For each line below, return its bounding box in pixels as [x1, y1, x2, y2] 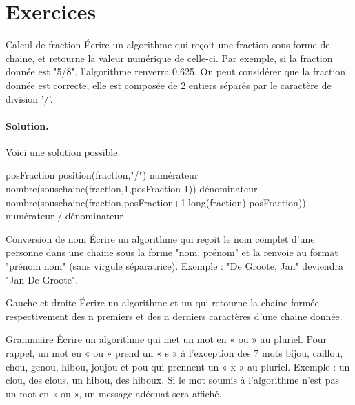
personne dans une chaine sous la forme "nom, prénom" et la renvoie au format [6, 245, 338, 259]
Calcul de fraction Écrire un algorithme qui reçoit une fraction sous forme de [6, 37, 330, 52]
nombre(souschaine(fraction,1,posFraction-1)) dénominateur [6, 181, 258, 196]
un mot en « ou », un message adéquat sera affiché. [6, 386, 222, 400]
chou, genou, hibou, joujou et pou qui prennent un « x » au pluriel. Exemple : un [6, 359, 350, 373]
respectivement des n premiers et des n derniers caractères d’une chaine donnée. [6, 308, 343, 323]
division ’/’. [6, 91, 53, 106]
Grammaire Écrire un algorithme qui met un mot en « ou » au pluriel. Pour [6, 332, 327, 346]
